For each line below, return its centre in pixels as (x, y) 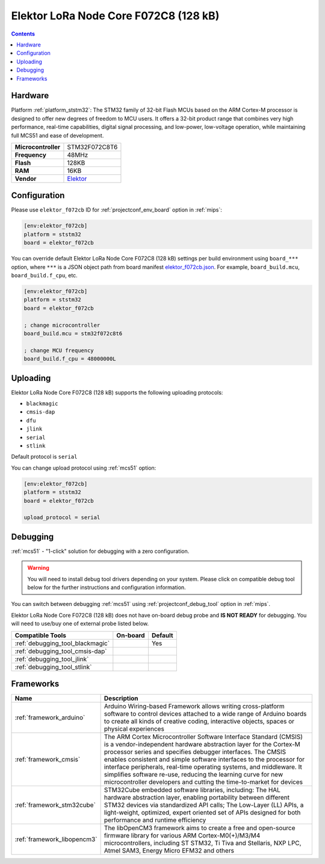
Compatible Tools (40, 635)
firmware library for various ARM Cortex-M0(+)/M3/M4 (182, 836)
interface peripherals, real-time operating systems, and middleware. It (203, 767)
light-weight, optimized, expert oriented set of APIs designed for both (202, 813)
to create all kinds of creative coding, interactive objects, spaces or (199, 722)
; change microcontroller (62, 325)
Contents (23, 34)
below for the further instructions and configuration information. (107, 587)
